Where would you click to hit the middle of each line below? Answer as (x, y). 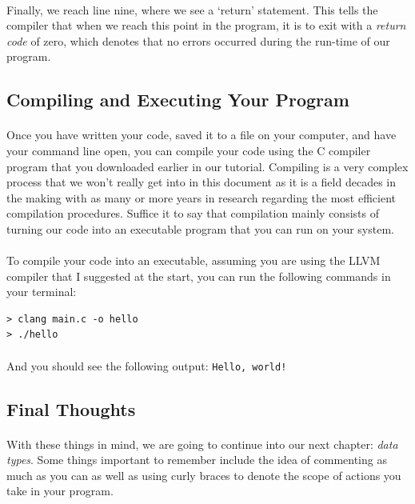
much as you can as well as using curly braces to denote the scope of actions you (204, 475)
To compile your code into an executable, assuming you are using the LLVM (194, 260)
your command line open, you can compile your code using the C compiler (189, 150)
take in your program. (60, 491)
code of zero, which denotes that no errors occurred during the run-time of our (198, 40)
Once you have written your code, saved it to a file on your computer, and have (202, 135)
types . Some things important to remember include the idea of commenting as (197, 460)
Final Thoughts (71, 408)
